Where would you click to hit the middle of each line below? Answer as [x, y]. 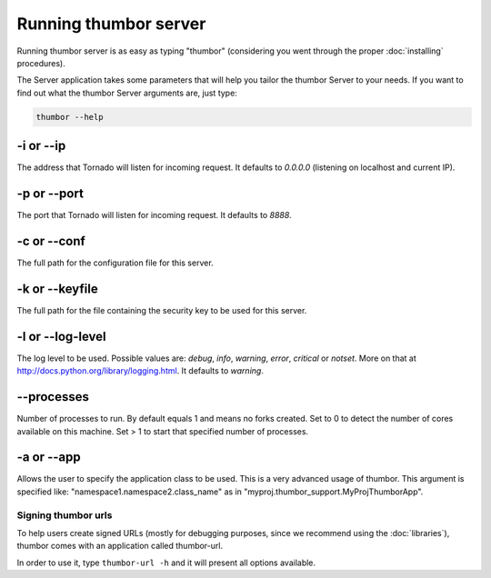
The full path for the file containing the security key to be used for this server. [162, 310]
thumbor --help [70, 117]
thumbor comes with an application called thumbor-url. [120, 546]
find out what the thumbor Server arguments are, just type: [127, 93]
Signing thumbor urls [65, 515]
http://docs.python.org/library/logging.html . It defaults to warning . [140, 371]
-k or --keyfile [58, 289]
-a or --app [49, 458]
